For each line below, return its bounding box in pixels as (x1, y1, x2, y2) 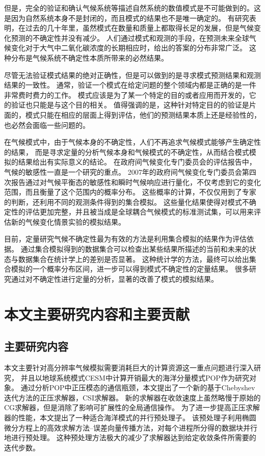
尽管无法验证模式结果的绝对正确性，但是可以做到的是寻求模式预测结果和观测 (4, 69, 261, 80)
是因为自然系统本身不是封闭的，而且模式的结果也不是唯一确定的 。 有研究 (4, 12, 249, 23)
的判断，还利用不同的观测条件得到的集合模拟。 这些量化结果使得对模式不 (4, 196, 249, 207)
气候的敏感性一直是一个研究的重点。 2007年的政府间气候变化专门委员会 (4, 166, 242, 177)
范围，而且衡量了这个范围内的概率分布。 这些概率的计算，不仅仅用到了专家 (4, 186, 256, 197)
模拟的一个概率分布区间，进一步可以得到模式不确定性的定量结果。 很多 (11, 263, 249, 274)
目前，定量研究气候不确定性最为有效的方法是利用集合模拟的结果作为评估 (4, 233, 247, 244)
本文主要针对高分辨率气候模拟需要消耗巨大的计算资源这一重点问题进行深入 (4, 362, 254, 373)
